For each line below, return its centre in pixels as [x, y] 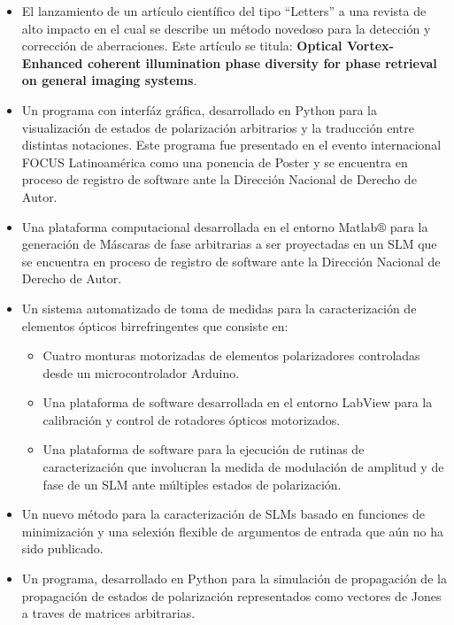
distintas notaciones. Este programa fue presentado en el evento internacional [231, 145]
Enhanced [52, 62]
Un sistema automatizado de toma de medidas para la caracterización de [219, 308]
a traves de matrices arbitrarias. [108, 613]
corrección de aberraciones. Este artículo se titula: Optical [182, 46]
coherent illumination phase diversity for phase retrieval [262, 62]
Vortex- [370, 46]
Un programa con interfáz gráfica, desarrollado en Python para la [199, 109]
